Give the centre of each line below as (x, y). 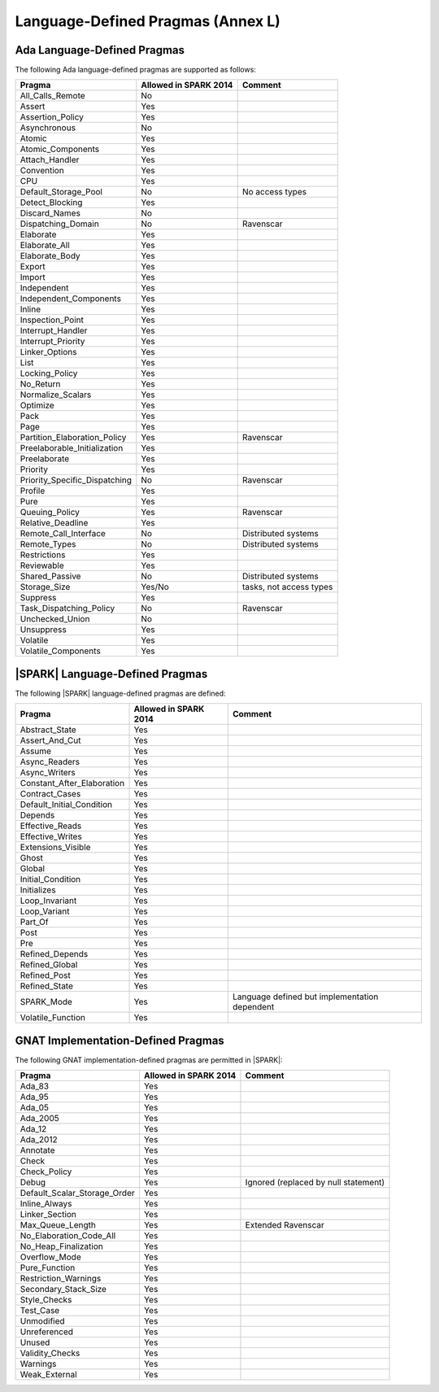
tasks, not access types (287, 587)
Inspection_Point (52, 320)
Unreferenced (46, 1332)
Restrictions (43, 555)
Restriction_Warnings (61, 1279)
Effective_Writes (51, 836)
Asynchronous (48, 128)
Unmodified (42, 1321)
